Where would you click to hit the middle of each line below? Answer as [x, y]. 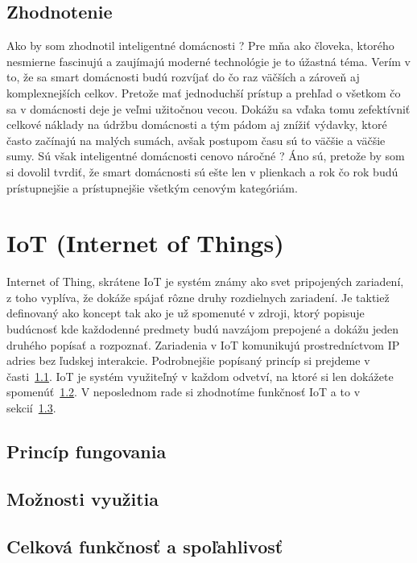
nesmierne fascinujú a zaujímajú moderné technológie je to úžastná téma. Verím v [208, 61]
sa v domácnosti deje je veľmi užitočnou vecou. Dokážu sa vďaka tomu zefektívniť [208, 108]
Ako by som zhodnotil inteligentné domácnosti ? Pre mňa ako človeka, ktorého [200, 46]
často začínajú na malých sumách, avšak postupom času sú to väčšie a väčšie [196, 140]
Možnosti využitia [83, 498]
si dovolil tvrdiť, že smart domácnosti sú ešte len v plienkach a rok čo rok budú [202, 171]
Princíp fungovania [87, 451]
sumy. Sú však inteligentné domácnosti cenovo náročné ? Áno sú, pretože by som [206, 156]
